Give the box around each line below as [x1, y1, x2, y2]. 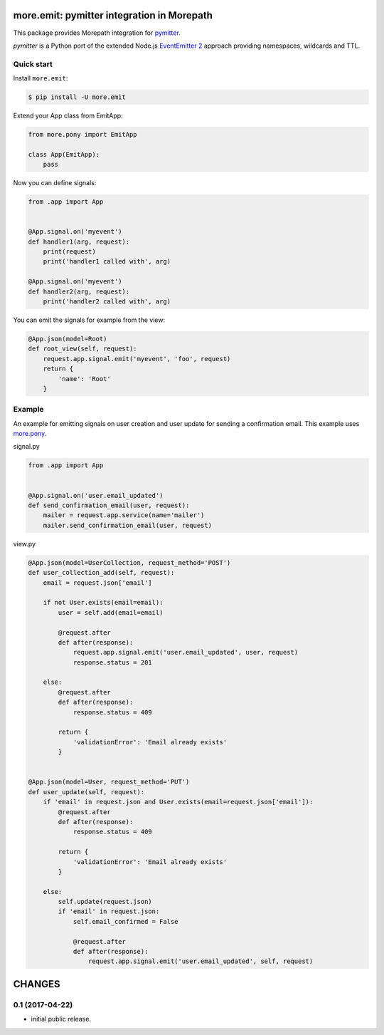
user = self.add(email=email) [58, 608, 164, 616]
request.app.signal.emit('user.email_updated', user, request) [73, 648, 299, 657]
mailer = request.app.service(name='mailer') [43, 511, 205, 519]
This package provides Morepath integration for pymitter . [13, 28, 181, 37]
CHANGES [13, 978, 60, 990]
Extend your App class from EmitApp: [13, 111, 124, 120]
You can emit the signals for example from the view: [13, 316, 166, 324]
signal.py [13, 442, 41, 451]
